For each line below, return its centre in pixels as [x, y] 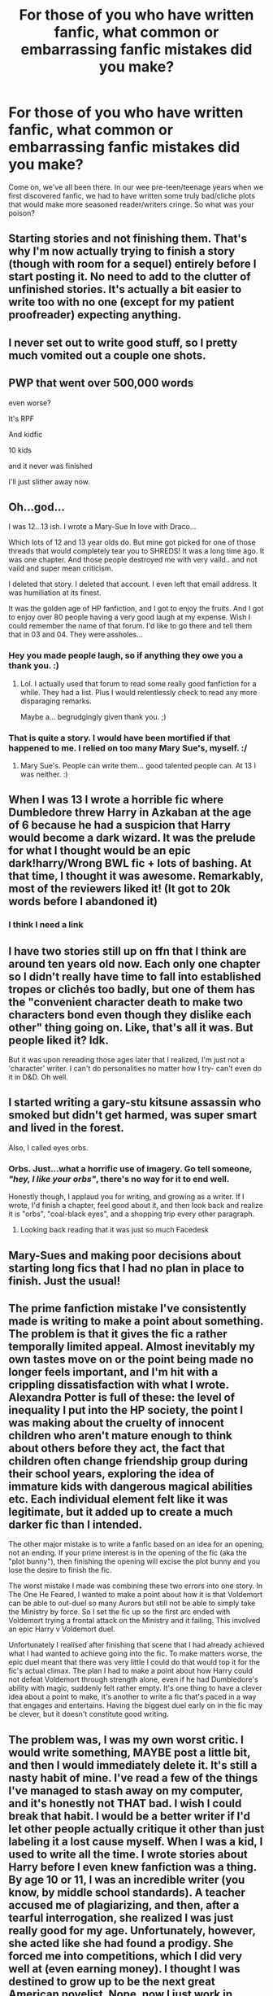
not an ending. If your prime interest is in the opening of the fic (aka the [128, 1553]
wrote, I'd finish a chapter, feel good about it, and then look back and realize [136, 1206]
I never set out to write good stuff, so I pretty [123, 342]
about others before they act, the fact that [117, 1448]
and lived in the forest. [66, 1128]
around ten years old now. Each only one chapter [134, 963]
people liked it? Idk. [59, 1040]
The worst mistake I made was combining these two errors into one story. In [136, 1586]
